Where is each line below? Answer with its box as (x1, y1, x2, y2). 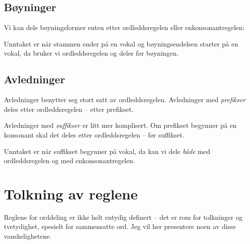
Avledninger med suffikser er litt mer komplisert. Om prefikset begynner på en (4, 120, 237, 130)
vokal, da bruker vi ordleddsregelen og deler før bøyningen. (4, 48, 179, 58)
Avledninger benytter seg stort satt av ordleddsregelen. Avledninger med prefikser (4, 94, 246, 105)
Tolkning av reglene (4, 183, 138, 203)
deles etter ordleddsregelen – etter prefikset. (4, 104, 134, 114)
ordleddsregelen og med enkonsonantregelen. (4, 155, 135, 166)
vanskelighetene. (4, 231, 52, 241)
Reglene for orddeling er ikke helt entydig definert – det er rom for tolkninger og (4, 212, 243, 222)
